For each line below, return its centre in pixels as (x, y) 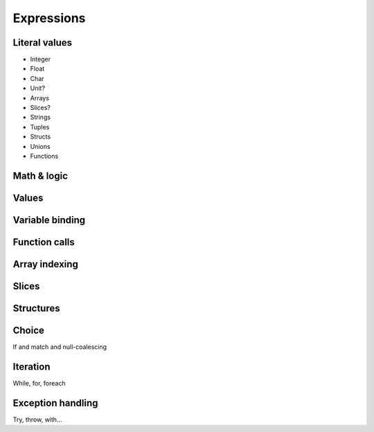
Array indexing (46, 264)
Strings (41, 117)
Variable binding (49, 220)
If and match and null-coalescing (60, 347)
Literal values (43, 43)
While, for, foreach (39, 383)
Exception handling (55, 403)
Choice (29, 330)
